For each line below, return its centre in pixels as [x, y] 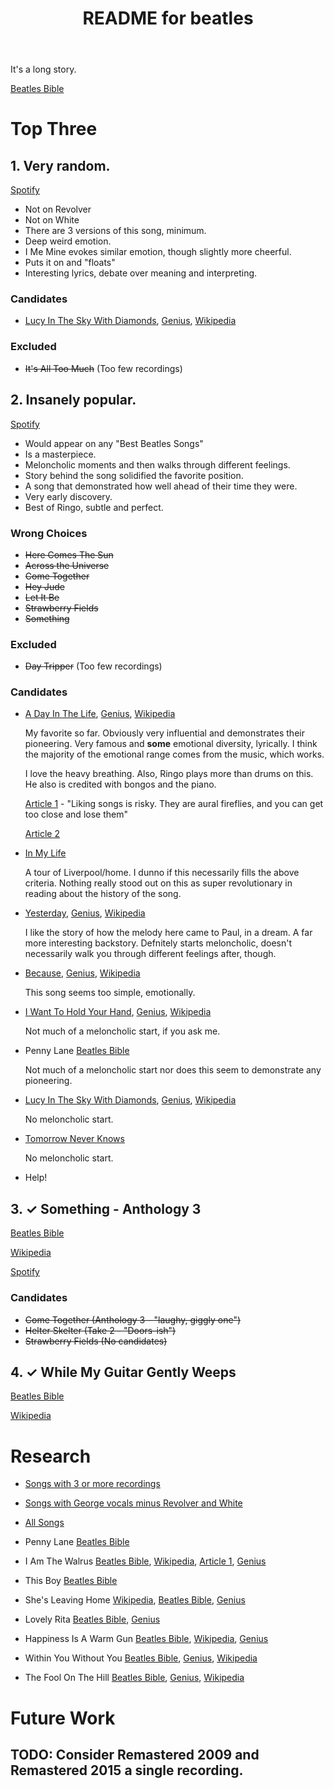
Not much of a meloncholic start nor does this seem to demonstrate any [173, 1070]
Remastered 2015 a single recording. [127, 1770]
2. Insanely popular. [73, 400]
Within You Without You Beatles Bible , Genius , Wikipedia [141, 1658]
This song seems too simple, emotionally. [110, 993]
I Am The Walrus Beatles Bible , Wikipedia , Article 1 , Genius [145, 1561]
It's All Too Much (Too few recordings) [103, 368]
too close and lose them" [76, 814]
